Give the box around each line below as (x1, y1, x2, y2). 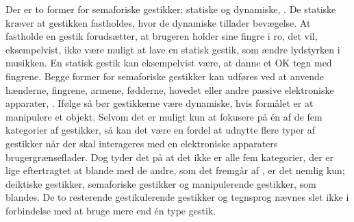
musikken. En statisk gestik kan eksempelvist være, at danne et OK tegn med (5, 56, 332, 70)
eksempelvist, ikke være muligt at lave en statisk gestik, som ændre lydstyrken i (5, 42, 340, 56)
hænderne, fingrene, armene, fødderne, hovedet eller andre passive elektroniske (5, 82, 334, 97)
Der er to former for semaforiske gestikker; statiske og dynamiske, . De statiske (5, 2, 336, 16)
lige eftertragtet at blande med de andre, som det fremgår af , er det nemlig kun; (5, 163, 345, 177)
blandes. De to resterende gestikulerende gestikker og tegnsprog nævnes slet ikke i (5, 190, 349, 204)
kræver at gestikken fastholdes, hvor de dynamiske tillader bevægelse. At (5, 15, 311, 29)
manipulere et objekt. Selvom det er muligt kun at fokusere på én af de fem (5, 109, 323, 123)
